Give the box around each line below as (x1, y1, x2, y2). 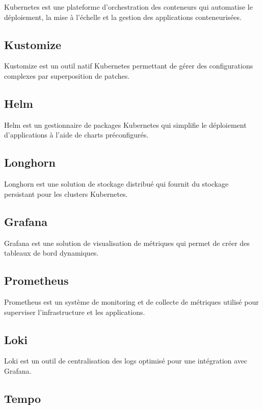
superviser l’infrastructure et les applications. (4, 306, 145, 317)
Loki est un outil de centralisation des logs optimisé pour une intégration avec (4, 355, 248, 366)
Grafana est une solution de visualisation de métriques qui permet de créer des (4, 237, 250, 248)
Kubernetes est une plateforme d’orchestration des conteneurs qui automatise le (4, 2, 253, 12)
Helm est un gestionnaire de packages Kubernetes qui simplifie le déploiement (4, 119, 247, 130)
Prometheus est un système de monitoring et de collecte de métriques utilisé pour (4, 296, 259, 307)
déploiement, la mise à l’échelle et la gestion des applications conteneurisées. (4, 11, 242, 22)
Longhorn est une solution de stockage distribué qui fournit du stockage (4, 178, 229, 189)
